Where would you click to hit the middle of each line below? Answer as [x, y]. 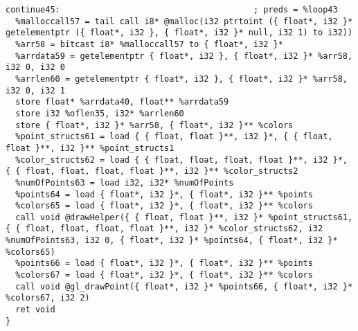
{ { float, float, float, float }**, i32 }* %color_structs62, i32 [164, 229]
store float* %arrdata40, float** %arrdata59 [122, 102]
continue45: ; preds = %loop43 [172, 10]
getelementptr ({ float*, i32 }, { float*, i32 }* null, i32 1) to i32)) [179, 33]
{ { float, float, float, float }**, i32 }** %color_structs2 [152, 171]
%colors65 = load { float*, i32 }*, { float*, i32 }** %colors [164, 206]
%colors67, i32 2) [48, 298]
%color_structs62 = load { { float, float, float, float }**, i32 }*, [181, 160]
